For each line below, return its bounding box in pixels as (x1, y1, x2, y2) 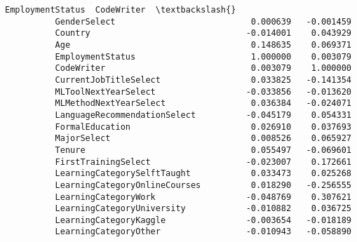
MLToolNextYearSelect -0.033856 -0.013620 (55, 86, 351, 97)
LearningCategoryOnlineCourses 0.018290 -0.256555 (55, 180, 351, 190)
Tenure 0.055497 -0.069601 (55, 144, 351, 155)
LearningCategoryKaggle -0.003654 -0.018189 (55, 215, 351, 225)
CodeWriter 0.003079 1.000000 (55, 63, 351, 74)
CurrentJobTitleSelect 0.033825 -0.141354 (55, 74, 351, 85)
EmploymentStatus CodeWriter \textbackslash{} (5, 5, 236, 15)
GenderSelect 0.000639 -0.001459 (55, 16, 351, 27)
